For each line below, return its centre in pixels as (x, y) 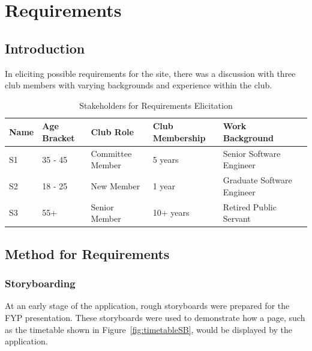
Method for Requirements (87, 253)
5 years (166, 159)
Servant (237, 218)
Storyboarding (40, 283)
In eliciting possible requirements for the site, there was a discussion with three (150, 73)
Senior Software (252, 153)
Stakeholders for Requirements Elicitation (156, 105)
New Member (115, 186)
